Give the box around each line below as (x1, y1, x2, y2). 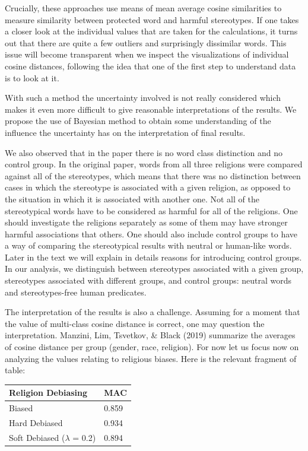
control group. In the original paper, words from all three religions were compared (5, 158, 303, 170)
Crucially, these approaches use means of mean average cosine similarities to (5, 2, 282, 14)
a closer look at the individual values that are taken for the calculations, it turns (5, 25, 298, 37)
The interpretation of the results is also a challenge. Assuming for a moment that (5, 306, 300, 318)
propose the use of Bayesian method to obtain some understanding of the (5, 115, 271, 127)
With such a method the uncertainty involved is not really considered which (5, 91, 281, 104)
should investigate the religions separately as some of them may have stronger (5, 216, 288, 228)
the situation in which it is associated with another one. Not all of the (5, 192, 259, 205)
